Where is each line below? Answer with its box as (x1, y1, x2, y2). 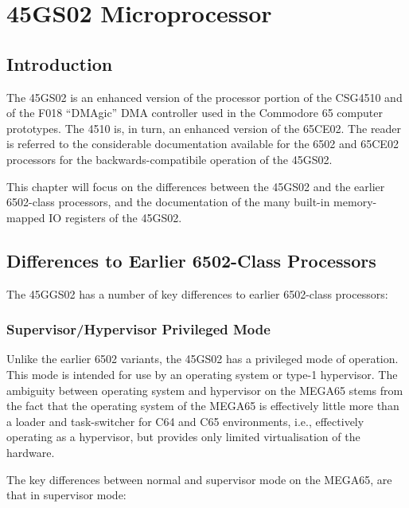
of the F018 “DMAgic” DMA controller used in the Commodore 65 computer (6, 104, 383, 121)
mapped (6, 209, 45, 225)
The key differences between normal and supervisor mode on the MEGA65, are (6, 471, 392, 487)
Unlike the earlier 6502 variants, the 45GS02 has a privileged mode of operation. (6, 350, 399, 367)
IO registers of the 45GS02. (49, 209, 182, 225)
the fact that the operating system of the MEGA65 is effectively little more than (6, 397, 399, 414)
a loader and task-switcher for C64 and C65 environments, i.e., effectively (6, 412, 364, 429)
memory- (333, 193, 377, 210)
